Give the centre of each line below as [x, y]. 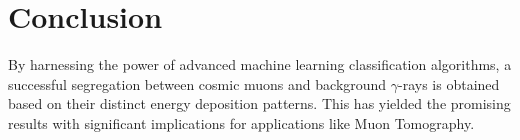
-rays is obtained [449, 83]
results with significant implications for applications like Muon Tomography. [241, 122]
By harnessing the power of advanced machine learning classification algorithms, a [260, 64]
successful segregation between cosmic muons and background [197, 83]
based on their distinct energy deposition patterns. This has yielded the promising [259, 103]
